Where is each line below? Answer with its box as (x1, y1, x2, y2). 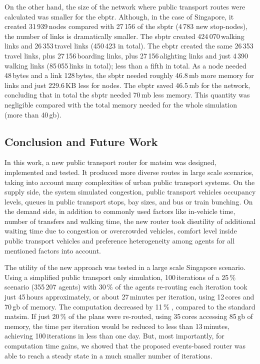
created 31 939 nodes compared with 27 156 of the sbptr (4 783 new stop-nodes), (4, 21, 248, 31)
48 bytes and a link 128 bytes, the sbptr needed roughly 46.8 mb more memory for (4, 70, 254, 80)
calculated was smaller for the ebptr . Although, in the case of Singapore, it (4, 11, 234, 21)
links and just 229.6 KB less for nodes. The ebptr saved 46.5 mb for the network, (4, 79, 250, 90)
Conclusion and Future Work (4, 133, 158, 149)
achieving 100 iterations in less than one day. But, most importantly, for (4, 330, 224, 341)
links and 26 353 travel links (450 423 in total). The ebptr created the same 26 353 (4, 40, 253, 51)
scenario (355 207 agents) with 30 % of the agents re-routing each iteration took (4, 281, 247, 292)
